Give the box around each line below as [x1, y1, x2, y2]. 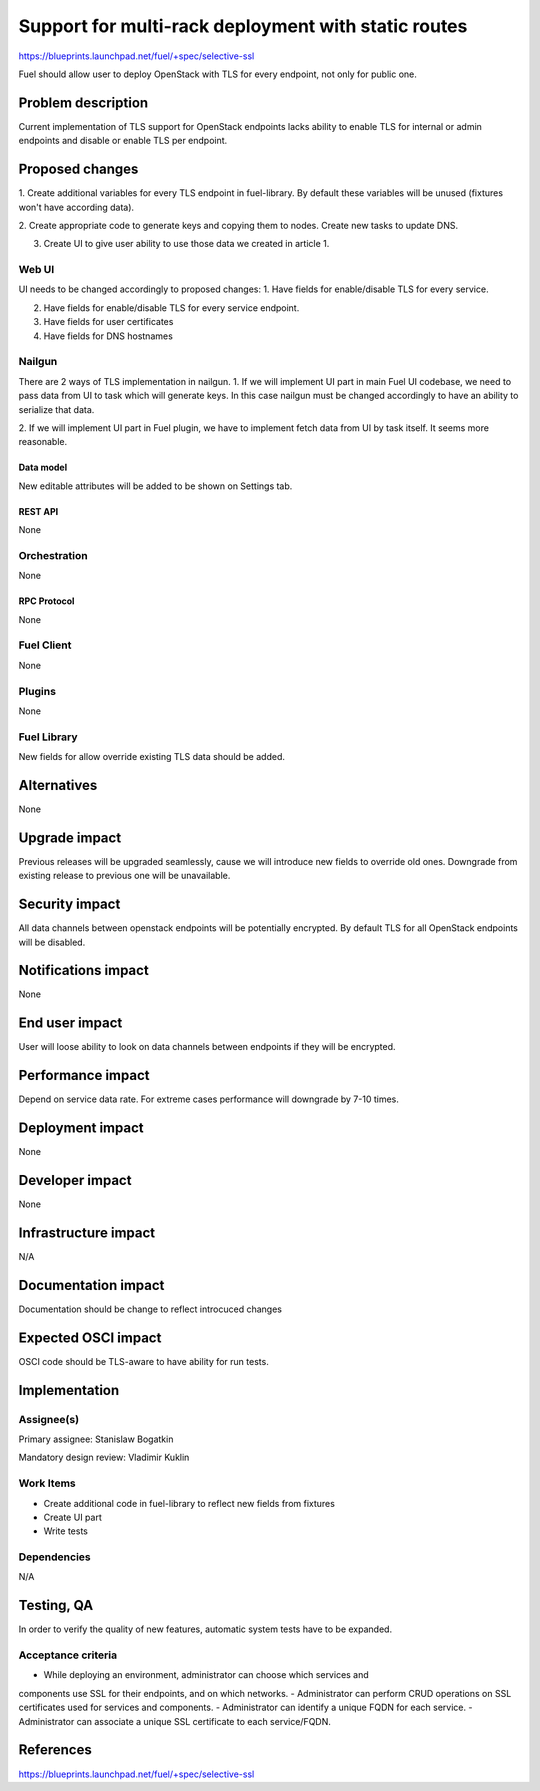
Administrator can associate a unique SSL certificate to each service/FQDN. [18, 1715, 332, 1727]
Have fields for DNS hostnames [43, 330, 174, 342]
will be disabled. [18, 936, 86, 948]
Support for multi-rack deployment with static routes [18, 15, 468, 37]
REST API [18, 505, 59, 517]
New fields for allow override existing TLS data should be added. [18, 751, 285, 763]
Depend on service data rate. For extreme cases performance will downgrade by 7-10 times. [18, 1093, 399, 1105]
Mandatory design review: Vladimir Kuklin [18, 1451, 190, 1464]
